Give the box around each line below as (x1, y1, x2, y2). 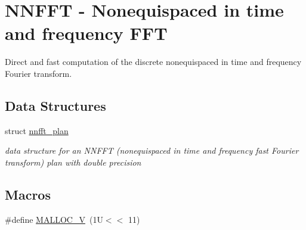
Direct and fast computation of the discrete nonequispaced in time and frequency (5, 55, 302, 68)
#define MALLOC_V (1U (5, 213, 103, 225)
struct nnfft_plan (5, 124, 69, 136)
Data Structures (5, 96, 106, 114)
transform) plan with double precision (5, 156, 141, 168)
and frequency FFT (5, 21, 168, 45)
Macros (5, 185, 51, 203)
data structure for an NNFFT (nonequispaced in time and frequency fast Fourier (5, 144, 299, 157)
